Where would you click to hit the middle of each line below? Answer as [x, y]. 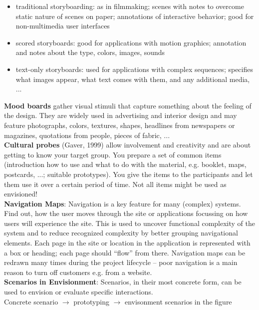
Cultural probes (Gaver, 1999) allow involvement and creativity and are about [128, 145]
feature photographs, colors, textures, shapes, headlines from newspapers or [120, 125]
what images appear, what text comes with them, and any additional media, [133, 79]
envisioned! [21, 194]
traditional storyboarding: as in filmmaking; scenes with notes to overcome [130, 6]
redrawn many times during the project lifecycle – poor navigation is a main [121, 262]
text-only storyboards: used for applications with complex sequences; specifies [134, 69]
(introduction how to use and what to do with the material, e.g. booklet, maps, [125, 164]
